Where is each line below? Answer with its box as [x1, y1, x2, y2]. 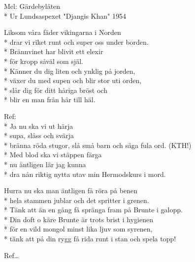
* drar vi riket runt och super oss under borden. [4, 36, 149, 47]
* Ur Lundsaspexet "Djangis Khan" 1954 [4, 10, 126, 21]
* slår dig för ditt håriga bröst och [4, 85, 107, 95]
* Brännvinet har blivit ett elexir [4, 46, 103, 57]
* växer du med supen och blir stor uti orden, [4, 75, 142, 86]
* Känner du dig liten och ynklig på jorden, [4, 65, 135, 76]
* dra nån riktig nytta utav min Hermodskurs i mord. [4, 169, 166, 179]
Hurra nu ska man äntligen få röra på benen [4, 185, 137, 196]
